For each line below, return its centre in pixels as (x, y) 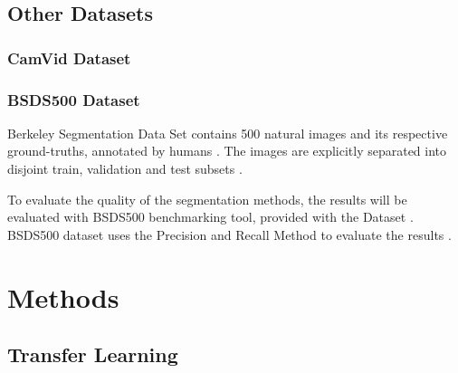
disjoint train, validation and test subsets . (125, 169)
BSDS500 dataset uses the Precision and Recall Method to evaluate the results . (229, 234)
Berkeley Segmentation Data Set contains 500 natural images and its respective (228, 133)
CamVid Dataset (69, 57)
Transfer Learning (93, 354)
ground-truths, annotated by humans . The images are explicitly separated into (227, 151)
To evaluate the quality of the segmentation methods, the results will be (207, 199)
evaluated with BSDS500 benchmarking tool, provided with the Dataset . (210, 217)
